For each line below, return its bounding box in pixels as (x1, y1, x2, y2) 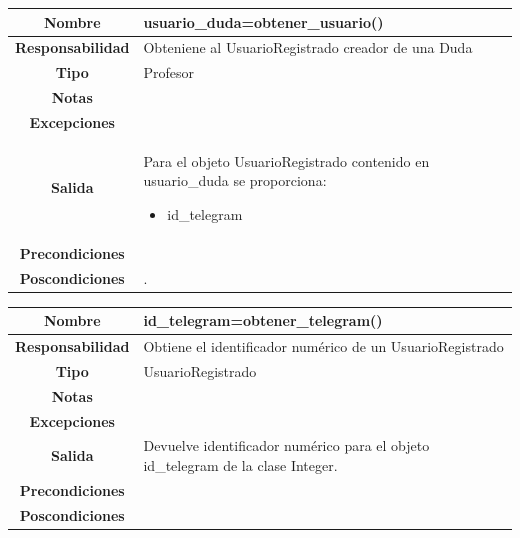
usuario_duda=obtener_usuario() (143, 11, 384, 32)
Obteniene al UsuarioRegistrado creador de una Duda (143, 37, 473, 58)
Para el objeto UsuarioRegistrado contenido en (143, 150, 430, 171)
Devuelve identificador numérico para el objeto (143, 435, 430, 456)
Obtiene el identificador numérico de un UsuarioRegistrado (143, 336, 504, 357)
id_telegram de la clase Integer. (143, 455, 338, 475)
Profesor (143, 62, 194, 83)
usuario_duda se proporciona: (143, 170, 327, 191)
